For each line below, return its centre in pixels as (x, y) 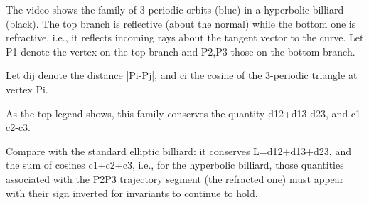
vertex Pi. (27, 89)
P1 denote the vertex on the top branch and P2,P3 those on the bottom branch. (181, 51)
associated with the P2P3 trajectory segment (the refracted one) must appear (175, 178)
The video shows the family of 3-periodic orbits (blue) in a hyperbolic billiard (175, 9)
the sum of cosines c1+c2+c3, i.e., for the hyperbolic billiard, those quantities (175, 165)
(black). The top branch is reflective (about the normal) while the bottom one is (181, 23)
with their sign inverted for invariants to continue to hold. (132, 193)
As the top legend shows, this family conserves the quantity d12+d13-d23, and (177, 113)
